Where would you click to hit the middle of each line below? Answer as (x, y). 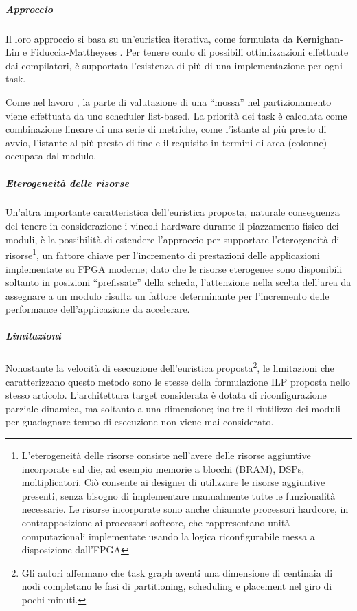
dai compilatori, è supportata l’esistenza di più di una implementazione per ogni (174, 65)
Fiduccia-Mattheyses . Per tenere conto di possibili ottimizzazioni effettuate (189, 52)
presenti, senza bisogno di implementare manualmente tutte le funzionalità (178, 495)
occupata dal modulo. (51, 156)
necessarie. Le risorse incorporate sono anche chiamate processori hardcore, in (185, 509)
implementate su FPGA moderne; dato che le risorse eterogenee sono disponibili (174, 268)
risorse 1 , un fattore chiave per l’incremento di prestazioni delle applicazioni (163, 254)
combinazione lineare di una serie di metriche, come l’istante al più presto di (166, 129)
